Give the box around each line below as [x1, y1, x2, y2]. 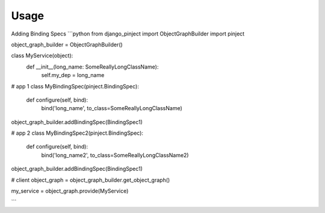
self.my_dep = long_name [41, 72, 105, 79]
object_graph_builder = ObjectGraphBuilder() [11, 41, 123, 48]
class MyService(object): [11, 52, 73, 60]
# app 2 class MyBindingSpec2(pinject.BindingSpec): [11, 129, 144, 137]
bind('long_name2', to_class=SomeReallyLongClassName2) [41, 151, 189, 159]
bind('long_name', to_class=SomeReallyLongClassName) [41, 105, 183, 112]
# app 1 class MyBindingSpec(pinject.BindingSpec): [11, 82, 140, 90]
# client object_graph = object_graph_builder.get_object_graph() [11, 176, 170, 184]
